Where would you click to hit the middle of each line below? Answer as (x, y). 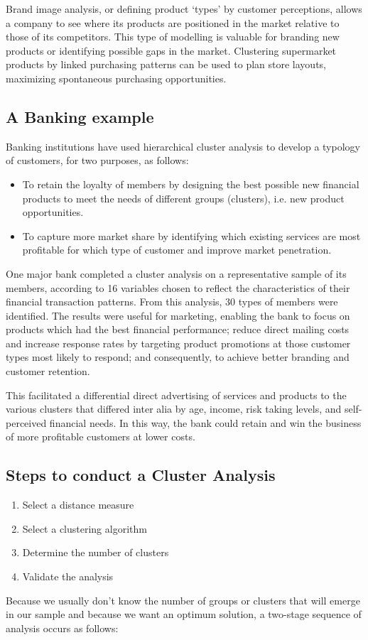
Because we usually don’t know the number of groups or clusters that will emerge (183, 600)
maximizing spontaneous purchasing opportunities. (116, 78)
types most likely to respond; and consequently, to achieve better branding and (178, 357)
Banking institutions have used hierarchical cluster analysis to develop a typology (183, 146)
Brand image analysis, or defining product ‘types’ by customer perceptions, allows (184, 9)
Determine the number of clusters (96, 552)
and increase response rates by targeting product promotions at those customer (178, 343)
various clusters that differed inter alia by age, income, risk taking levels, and (174, 409)
